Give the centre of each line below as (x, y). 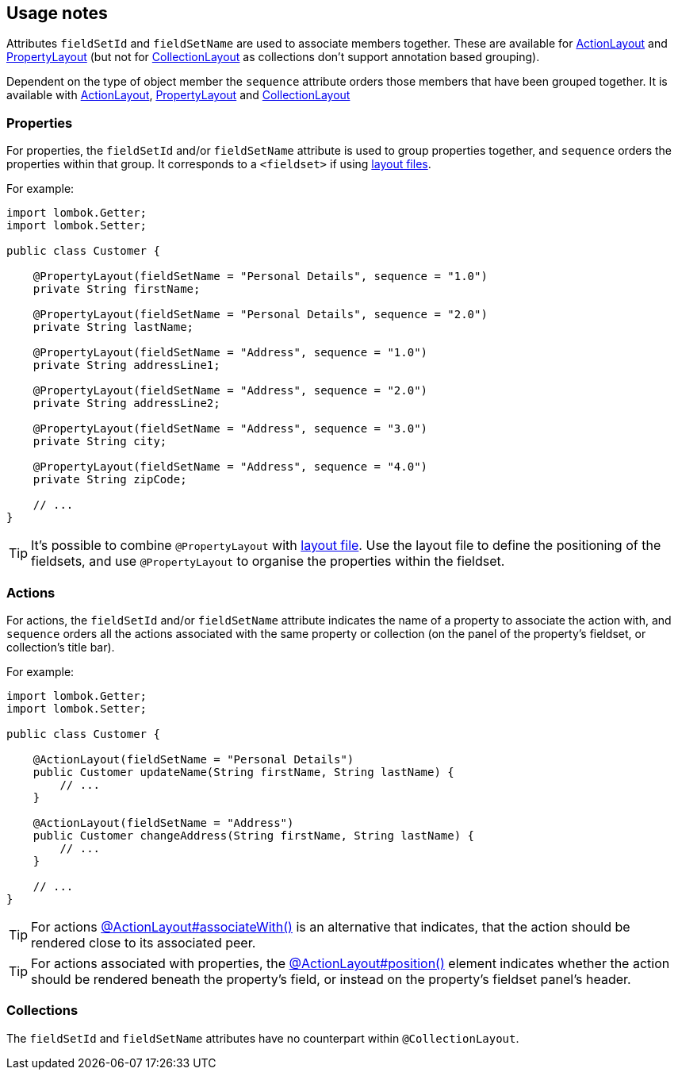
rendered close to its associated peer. (144, 942)
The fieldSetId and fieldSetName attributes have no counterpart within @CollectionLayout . (263, 1038)
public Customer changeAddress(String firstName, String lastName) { (254, 835)
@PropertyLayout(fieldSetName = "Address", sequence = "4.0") (230, 467)
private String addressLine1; (126, 365)
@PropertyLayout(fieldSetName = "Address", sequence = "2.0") (230, 391)
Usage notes (57, 13)
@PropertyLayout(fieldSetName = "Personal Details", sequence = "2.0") (260, 315)
